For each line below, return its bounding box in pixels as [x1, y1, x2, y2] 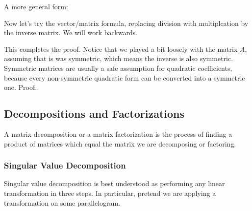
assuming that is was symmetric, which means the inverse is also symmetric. [4, 53, 233, 63]
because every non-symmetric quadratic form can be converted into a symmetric [4, 72, 245, 83]
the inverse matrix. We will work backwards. [4, 27, 138, 38]
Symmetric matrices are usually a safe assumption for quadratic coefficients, [4, 63, 232, 73]
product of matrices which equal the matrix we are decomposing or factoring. [4, 138, 236, 148]
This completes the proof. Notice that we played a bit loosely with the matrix [4, 43, 238, 54]
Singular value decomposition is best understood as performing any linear [4, 178, 225, 189]
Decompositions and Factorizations [4, 106, 185, 121]
